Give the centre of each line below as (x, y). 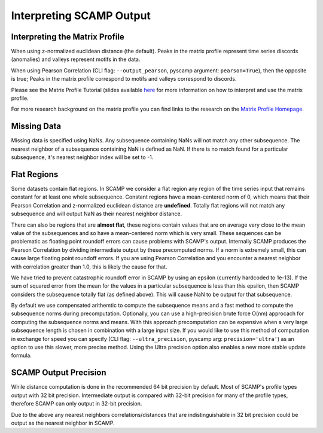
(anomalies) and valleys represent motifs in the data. (76, 59)
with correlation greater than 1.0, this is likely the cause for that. (89, 267)
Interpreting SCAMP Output (81, 16)
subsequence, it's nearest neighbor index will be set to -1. (82, 157)
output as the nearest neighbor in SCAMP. (63, 423)
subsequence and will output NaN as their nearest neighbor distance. (97, 214)
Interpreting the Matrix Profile (68, 37)
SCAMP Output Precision (59, 373)
